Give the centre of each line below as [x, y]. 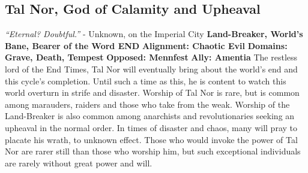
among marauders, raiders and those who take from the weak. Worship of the [147, 104]
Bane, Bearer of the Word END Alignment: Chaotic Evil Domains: [146, 45]
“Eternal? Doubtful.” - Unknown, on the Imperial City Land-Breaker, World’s [154, 34]
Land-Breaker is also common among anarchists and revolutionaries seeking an [150, 116]
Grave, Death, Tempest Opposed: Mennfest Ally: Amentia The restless [151, 57]
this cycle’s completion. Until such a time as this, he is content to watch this [146, 81]
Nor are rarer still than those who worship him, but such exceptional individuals [153, 151]
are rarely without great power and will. [79, 163]
